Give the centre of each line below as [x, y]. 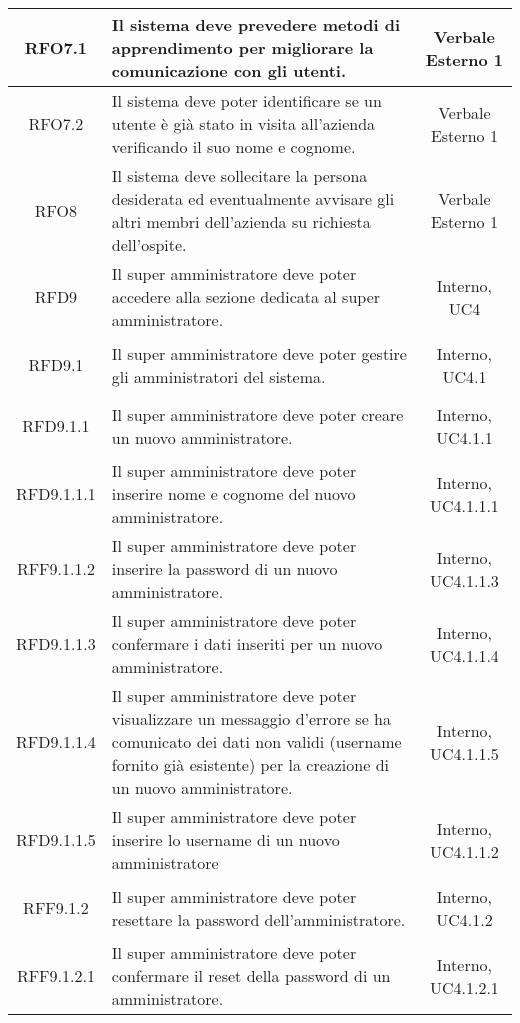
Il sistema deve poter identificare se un [246, 100]
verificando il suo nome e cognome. [233, 146]
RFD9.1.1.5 [56, 839]
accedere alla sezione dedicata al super [246, 296]
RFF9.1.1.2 [55, 568]
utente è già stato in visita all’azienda [243, 123]
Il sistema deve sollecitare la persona [239, 175]
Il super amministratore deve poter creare [257, 414]
